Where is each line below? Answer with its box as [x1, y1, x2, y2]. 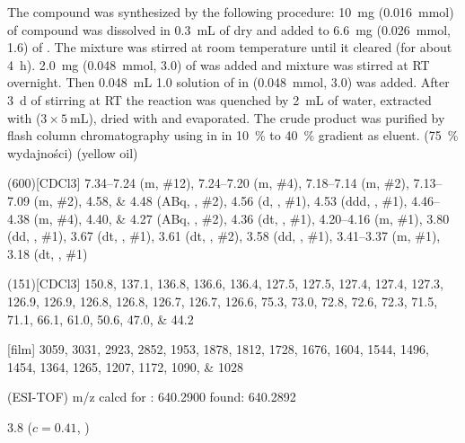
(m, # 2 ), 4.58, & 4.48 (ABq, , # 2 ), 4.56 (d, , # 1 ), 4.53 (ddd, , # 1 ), [33, 190, 408, 209]
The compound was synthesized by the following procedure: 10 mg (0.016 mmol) [7, 3, 454, 21]
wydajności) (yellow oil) [7, 143, 138, 162]
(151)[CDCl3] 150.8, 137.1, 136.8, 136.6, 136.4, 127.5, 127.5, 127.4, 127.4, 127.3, [7, 274, 443, 293]
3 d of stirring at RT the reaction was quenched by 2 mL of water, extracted [7, 90, 432, 109]
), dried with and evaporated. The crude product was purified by [88, 108, 445, 127]
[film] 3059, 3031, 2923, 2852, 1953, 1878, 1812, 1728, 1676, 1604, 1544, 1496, [7, 340, 429, 359]
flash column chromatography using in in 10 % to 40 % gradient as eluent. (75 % [7, 126, 459, 145]
